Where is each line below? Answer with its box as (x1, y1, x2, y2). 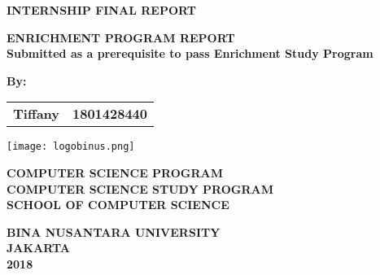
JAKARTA (7, 239, 71, 256)
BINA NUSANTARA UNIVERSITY (7, 223, 221, 240)
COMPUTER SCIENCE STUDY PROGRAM (7, 180, 273, 197)
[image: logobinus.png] (7, 141, 135, 153)
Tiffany (13, 104, 60, 124)
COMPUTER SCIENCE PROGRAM (7, 164, 224, 181)
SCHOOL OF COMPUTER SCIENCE (7, 196, 229, 213)
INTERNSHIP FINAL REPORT (7, 2, 196, 18)
